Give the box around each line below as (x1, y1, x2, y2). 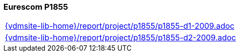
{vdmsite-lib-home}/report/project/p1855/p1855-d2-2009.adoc (5, 33, 236, 43)
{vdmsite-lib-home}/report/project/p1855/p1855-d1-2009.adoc (5, 21, 235, 31)
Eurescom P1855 (3, 2, 68, 12)
